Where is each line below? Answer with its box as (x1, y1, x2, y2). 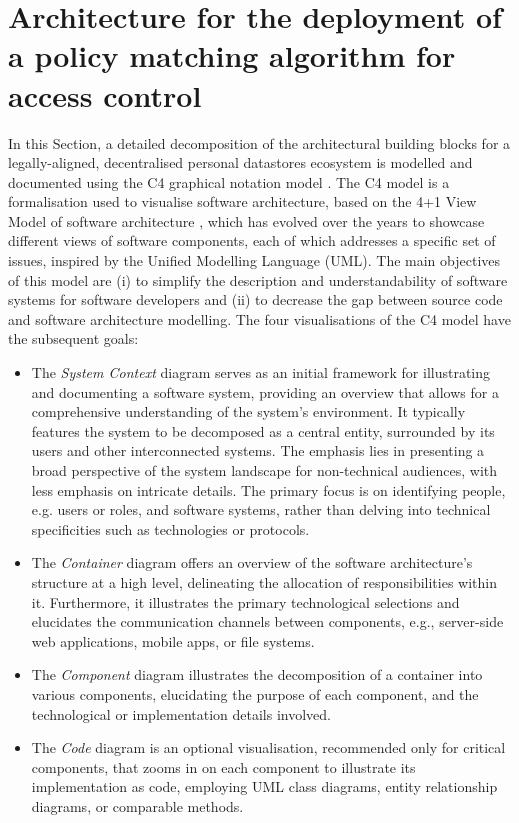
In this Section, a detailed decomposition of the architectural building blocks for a (8, 132, 511, 153)
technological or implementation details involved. (31, 703, 331, 724)
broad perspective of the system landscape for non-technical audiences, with (31, 460, 498, 480)
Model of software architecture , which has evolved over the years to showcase (8, 210, 485, 231)
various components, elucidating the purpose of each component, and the (31, 683, 479, 704)
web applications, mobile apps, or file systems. (31, 630, 315, 651)
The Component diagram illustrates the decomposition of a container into (31, 664, 483, 685)
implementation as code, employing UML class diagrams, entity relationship (31, 776, 498, 797)
